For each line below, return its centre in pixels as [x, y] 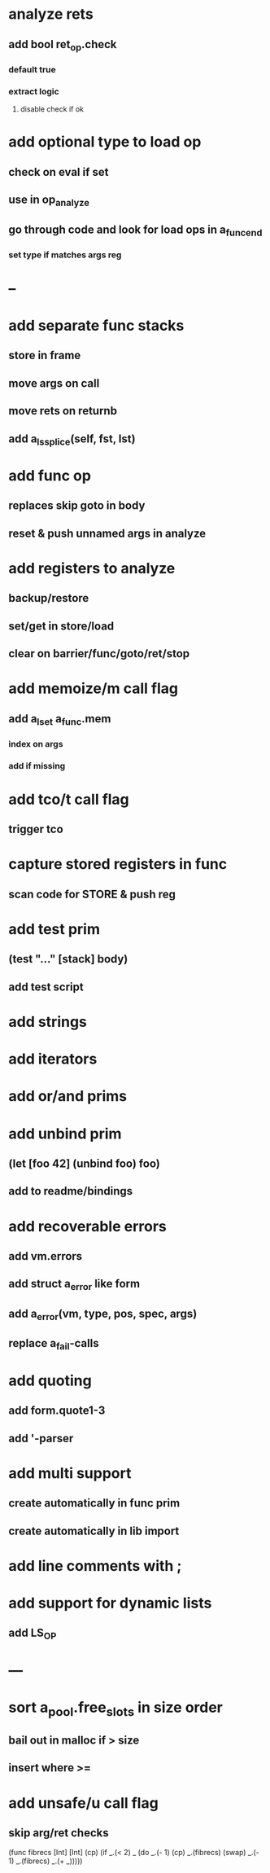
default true [33, 69]
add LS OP [33, 1634]
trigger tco [36, 829]
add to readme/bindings [71, 1191]
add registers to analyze [92, 568]
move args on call [54, 383]
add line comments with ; [95, 1566]
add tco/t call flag [69, 799]
